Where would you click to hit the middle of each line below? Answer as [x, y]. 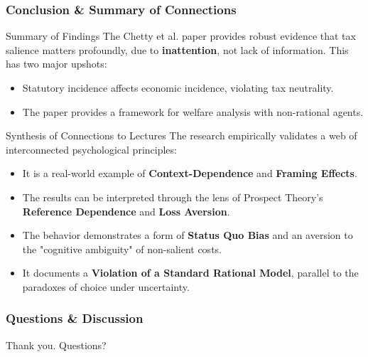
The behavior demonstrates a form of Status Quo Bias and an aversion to [188, 235]
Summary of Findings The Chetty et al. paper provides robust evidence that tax [181, 36]
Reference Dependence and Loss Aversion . [126, 211]
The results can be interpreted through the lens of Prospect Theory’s [173, 197]
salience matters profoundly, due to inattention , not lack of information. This [177, 49]
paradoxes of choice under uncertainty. [106, 286]
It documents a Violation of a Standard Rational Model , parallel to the [190, 273]
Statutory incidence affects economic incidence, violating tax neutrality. [178, 87]
